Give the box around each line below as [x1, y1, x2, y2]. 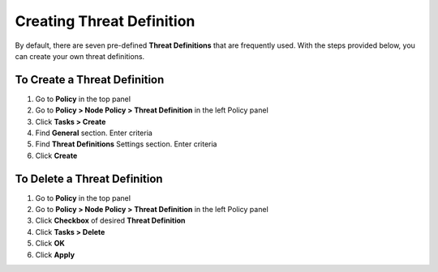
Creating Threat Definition [15, 12, 195, 30]
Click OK [35, 239, 65, 249]
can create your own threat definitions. [15, 51, 145, 61]
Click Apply [35, 249, 75, 259]
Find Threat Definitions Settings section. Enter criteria [35, 139, 217, 149]
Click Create [35, 151, 78, 160]
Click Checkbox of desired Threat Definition [35, 215, 186, 226]
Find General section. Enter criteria [35, 128, 153, 138]
